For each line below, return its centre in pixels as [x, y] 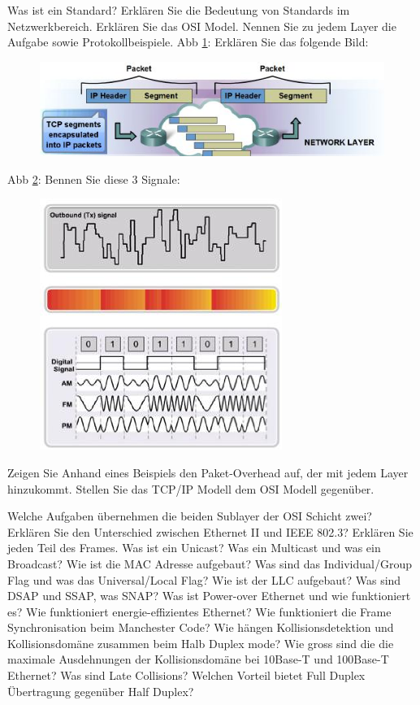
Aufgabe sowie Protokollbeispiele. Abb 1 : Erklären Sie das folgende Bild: [188, 42]
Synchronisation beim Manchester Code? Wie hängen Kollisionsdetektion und [201, 627]
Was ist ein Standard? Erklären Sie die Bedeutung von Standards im [179, 10]
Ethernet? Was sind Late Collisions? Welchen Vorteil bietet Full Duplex [186, 675]
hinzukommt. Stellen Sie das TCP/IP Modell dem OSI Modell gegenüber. [191, 488]
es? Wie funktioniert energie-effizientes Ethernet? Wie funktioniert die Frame [199, 611]
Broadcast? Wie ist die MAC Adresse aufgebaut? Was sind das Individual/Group [210, 563]
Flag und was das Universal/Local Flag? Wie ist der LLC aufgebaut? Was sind [204, 579]
